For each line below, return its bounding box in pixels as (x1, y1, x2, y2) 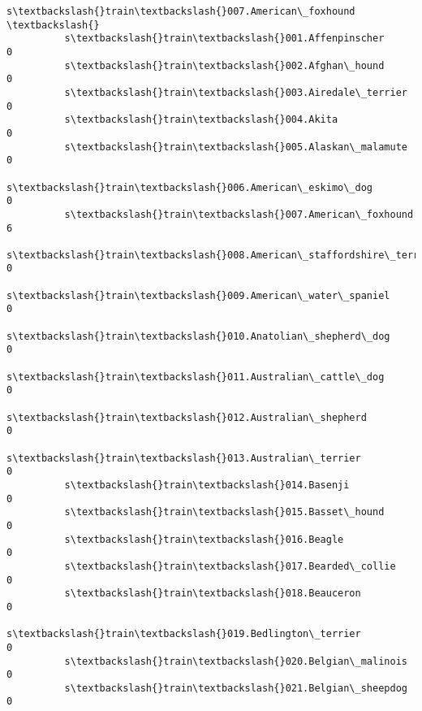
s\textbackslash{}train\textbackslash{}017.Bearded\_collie (64, 560, 396, 572)
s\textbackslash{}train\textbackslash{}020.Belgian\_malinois (64, 655, 407, 667)
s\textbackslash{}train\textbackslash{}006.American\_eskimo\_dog (6, 181, 373, 193)
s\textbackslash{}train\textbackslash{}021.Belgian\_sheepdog (64, 682, 407, 694)
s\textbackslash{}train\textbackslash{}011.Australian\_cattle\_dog (6, 371, 385, 383)
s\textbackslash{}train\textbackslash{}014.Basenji (64, 479, 350, 491)
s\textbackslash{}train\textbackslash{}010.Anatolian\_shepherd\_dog (6, 330, 390, 342)
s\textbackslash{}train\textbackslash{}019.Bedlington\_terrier (6, 628, 361, 640)
